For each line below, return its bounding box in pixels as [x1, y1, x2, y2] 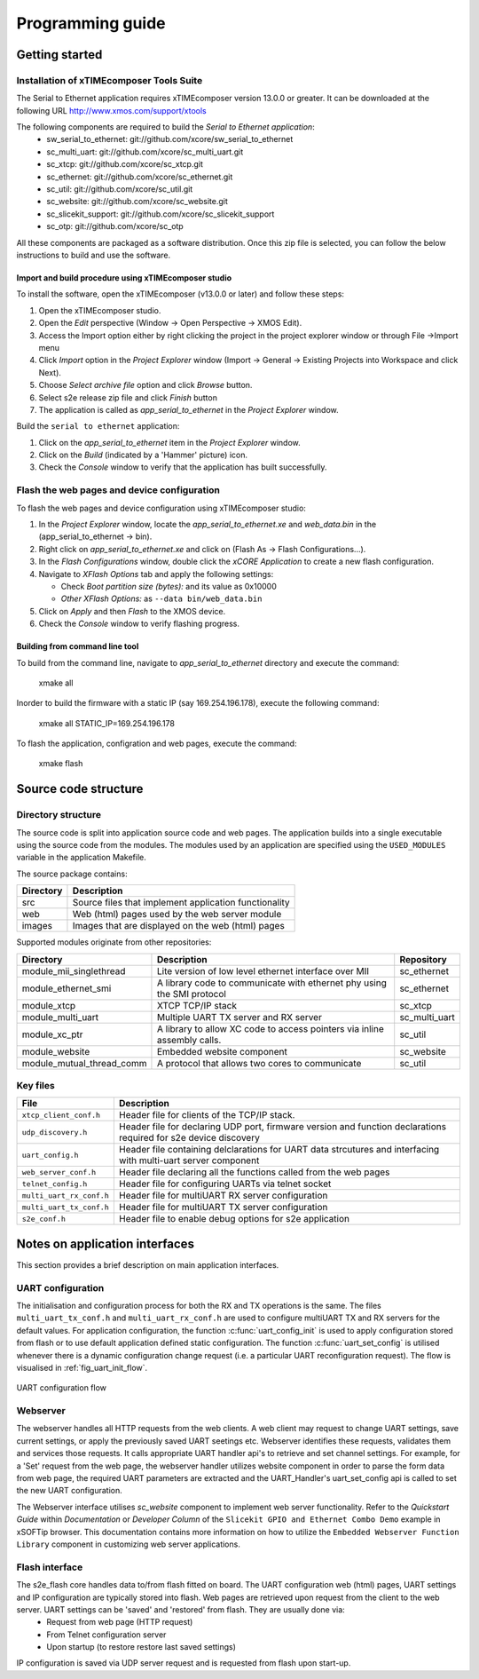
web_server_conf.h [21, 1168, 97, 1176]
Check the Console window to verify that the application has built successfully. [38, 462, 327, 472]
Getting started [16, 47, 103, 62]
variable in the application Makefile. [16, 852, 146, 863]
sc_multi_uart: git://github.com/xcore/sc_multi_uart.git [46, 147, 244, 157]
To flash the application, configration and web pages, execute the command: [16, 738, 297, 749]
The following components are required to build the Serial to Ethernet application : [16, 122, 315, 132]
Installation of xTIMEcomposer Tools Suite [16, 74, 203, 86]
